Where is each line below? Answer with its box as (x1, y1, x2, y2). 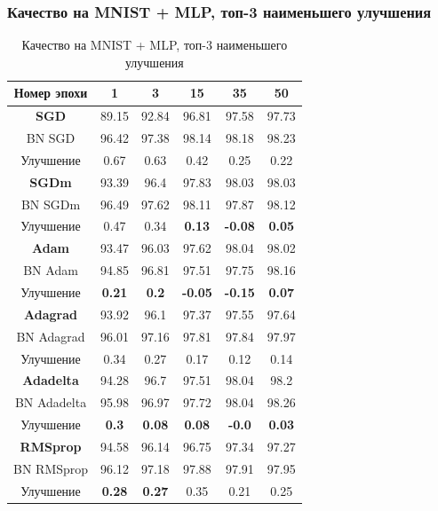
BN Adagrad (16, 326, 85, 345)
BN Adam (23, 261, 78, 279)
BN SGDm (20, 194, 81, 213)
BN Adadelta (14, 393, 87, 412)
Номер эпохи (13, 83, 88, 102)
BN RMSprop (13, 459, 89, 477)
